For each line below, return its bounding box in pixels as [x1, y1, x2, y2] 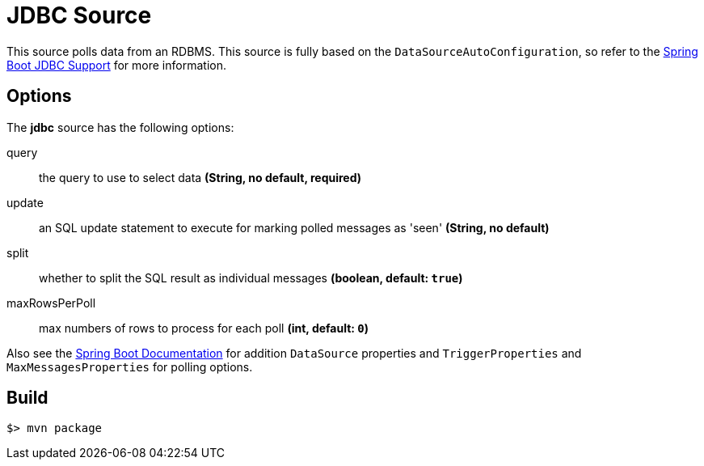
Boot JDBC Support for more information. [6, 57, 226, 72]
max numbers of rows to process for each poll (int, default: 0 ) [39, 320, 369, 335]
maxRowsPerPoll [6, 295, 96, 310]
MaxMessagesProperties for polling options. [6, 359, 253, 374]
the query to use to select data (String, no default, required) [39, 170, 362, 184]
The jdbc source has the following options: [6, 120, 234, 134]
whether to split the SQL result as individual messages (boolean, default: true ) [39, 270, 463, 285]
